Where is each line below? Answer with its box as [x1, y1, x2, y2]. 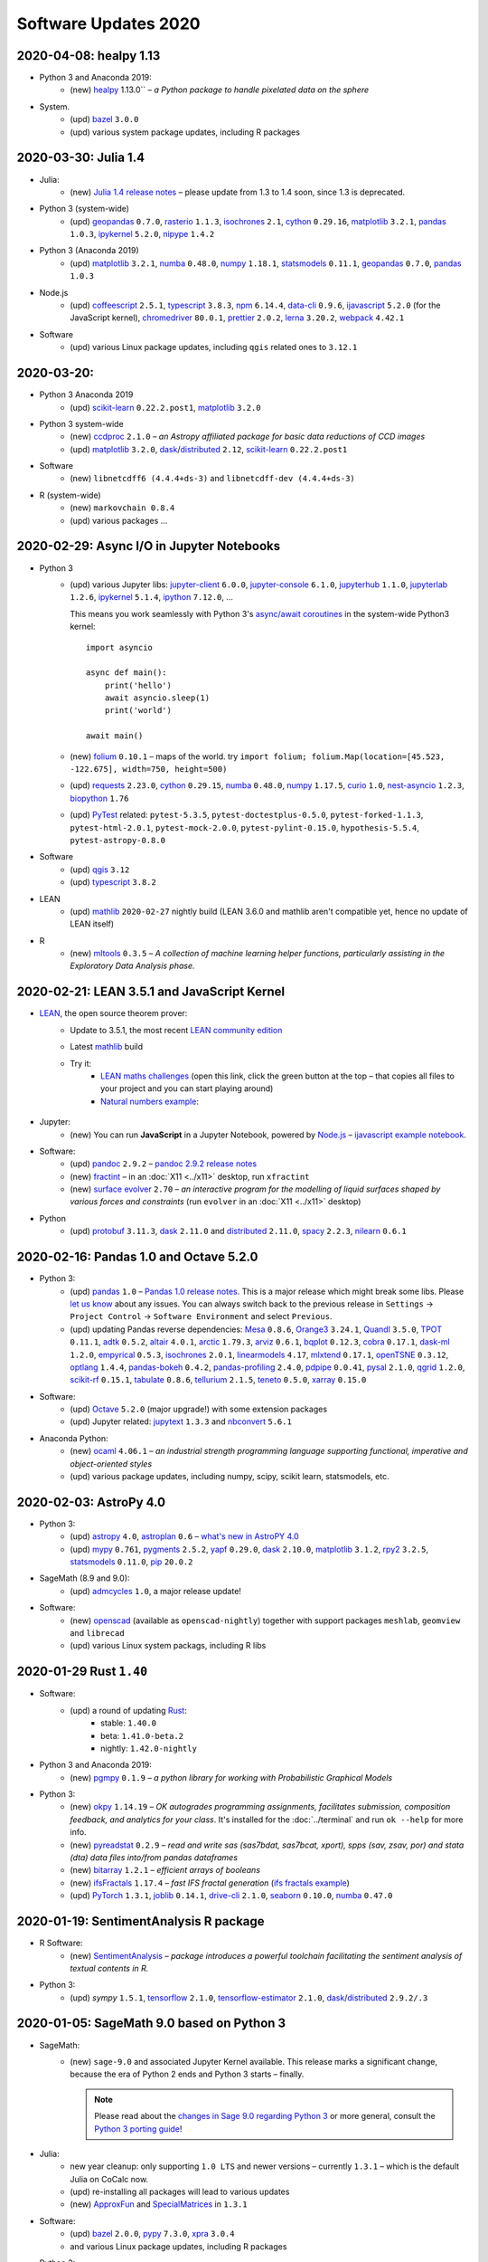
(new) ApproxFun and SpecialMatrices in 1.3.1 [70, 2199, 248, 2210]
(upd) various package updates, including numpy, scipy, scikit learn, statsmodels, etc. [70, 1471, 389, 1482]
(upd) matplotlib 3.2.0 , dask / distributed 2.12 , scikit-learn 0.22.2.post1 [70, 443, 348, 454]
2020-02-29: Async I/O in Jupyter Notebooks [16, 538, 280, 554]
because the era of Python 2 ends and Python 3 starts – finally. [70, 2068, 305, 2080]
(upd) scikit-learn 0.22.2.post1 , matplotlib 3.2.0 [70, 402, 261, 413]
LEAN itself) [70, 918, 115, 929]
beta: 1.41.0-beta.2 [100, 1730, 184, 1741]
